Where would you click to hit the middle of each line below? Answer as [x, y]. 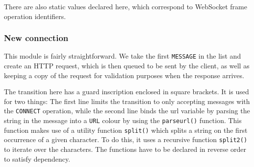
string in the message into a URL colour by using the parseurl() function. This [123, 120]
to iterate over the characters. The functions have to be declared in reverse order [125, 149]
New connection [36, 38]
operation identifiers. [35, 16]
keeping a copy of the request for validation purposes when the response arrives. [124, 75]
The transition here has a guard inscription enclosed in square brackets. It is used [127, 92]
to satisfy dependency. [37, 158]
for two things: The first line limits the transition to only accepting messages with [127, 101]
